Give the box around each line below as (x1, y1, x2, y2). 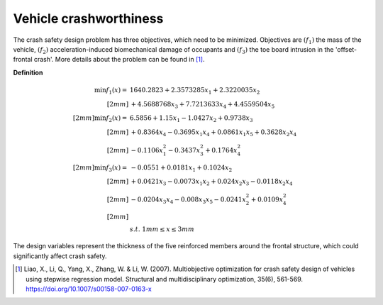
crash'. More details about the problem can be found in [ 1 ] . (33, 55, 205, 64)
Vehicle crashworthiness (13, 11, 164, 26)
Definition (13, 68, 43, 77)
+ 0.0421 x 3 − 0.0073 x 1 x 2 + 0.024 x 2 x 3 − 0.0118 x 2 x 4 (131, 177, 293, 187)
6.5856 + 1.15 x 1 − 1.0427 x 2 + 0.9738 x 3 (129, 114, 253, 124)
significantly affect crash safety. (13, 252, 107, 260)
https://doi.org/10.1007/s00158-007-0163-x (26, 284, 152, 293)
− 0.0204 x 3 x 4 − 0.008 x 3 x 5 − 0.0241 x (131, 195, 246, 205)
